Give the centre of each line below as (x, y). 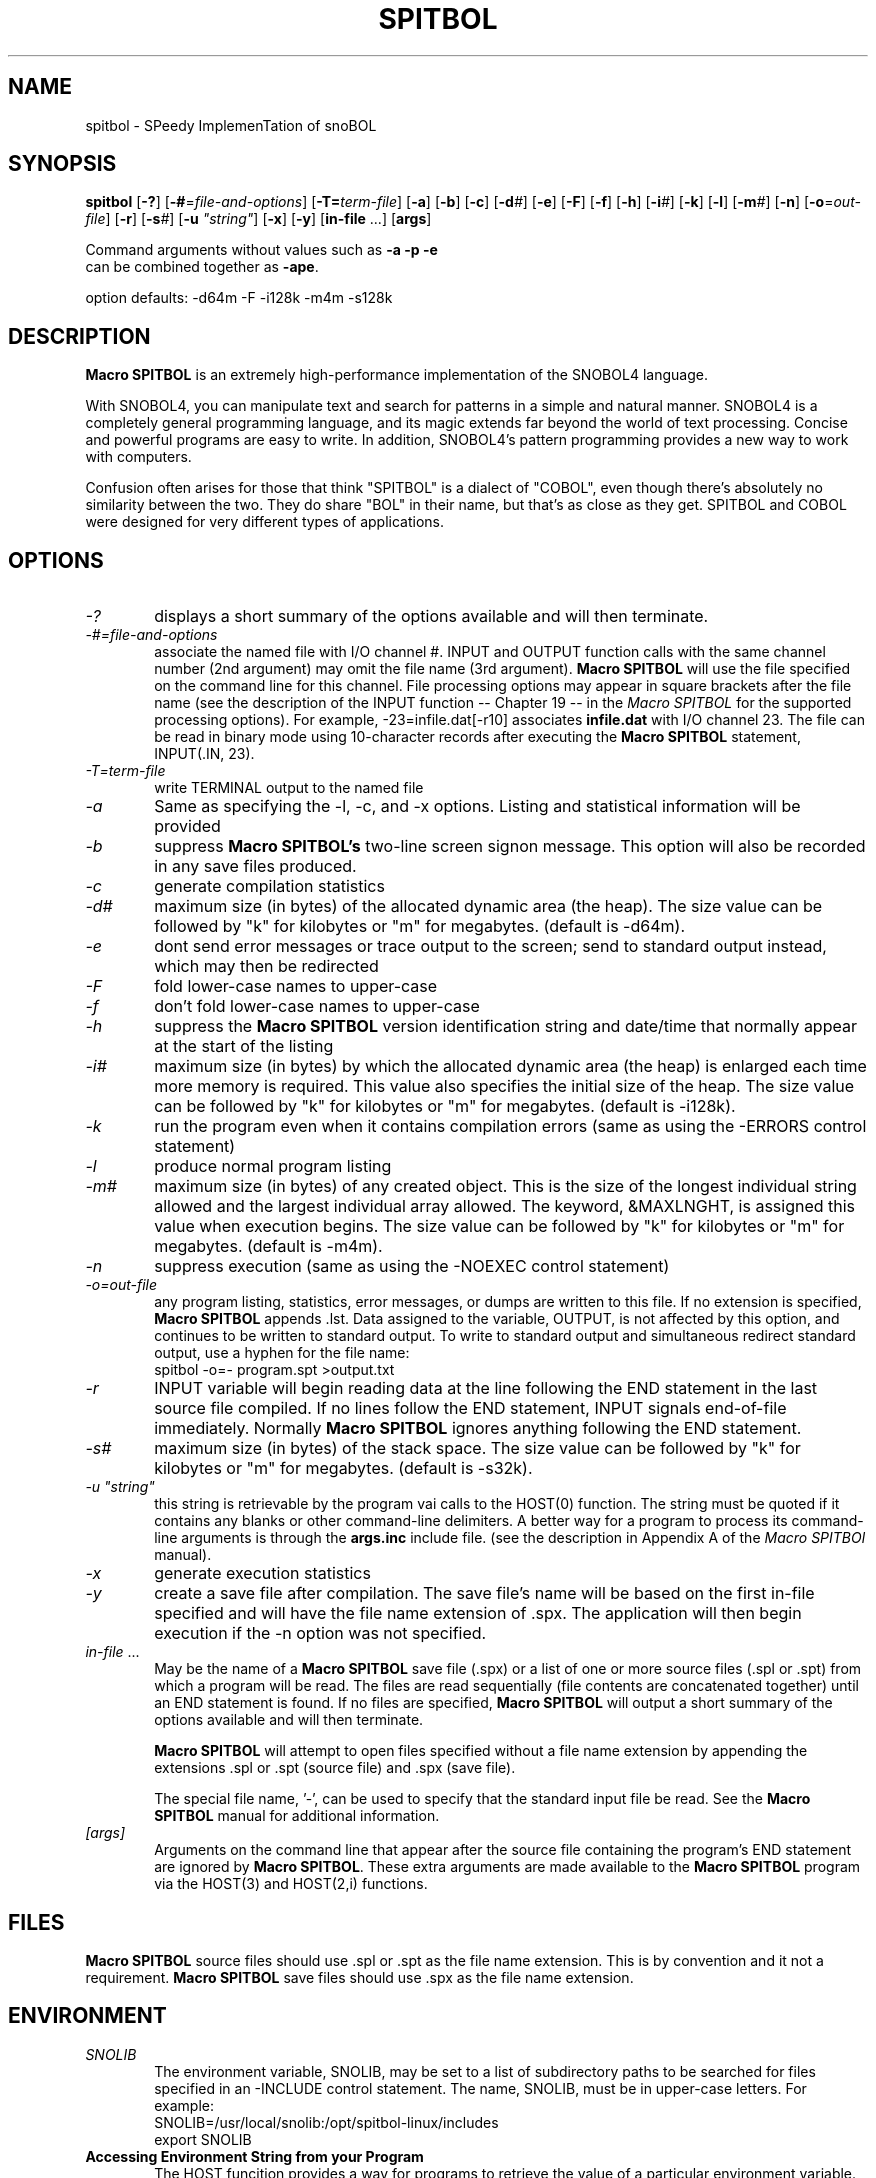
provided (187, 826)
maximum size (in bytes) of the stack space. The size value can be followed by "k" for (477, 1448)
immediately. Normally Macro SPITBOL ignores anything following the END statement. (478, 1428)
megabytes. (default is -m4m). (268, 1246)
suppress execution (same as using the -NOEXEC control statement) (412, 1266)
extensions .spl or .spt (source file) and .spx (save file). (335, 1768)
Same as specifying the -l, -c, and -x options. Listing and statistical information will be (477, 806)
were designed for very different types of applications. (265, 522)
